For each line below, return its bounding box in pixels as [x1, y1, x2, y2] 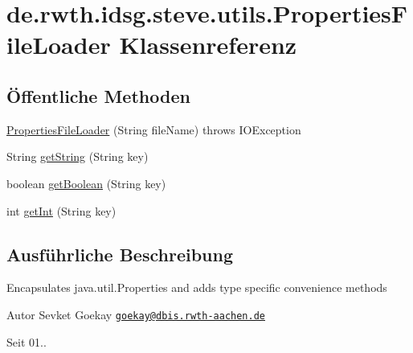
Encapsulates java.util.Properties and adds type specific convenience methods [6, 279, 387, 296]
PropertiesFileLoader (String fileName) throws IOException [6, 121, 301, 138]
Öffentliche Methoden [6, 83, 190, 108]
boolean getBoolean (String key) [6, 174, 166, 191]
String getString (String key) [6, 148, 149, 165]
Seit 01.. [6, 333, 47, 350]
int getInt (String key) [6, 202, 117, 219]
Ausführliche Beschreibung [6, 241, 233, 266]
